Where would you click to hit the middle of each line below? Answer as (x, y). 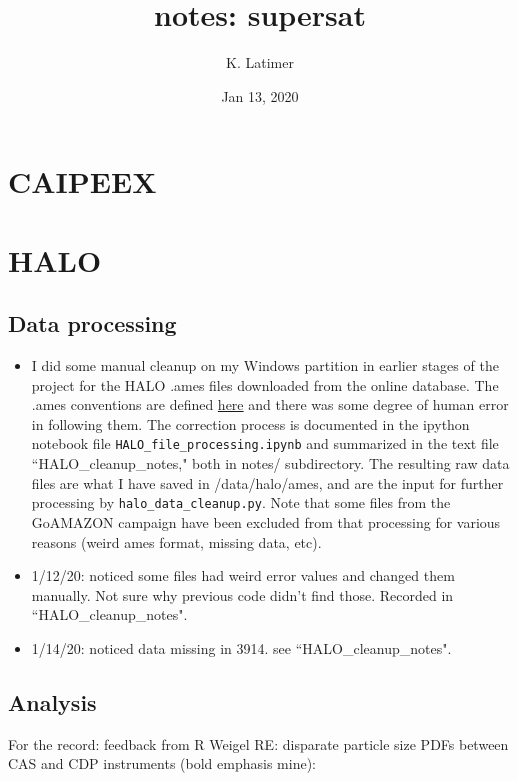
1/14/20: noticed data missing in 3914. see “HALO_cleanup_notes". (241, 647)
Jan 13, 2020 (260, 95)
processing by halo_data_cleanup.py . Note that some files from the (241, 502)
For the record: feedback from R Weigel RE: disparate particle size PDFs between (258, 743)
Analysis (52, 701)
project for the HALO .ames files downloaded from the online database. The (265, 384)
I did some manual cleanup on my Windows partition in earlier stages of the (265, 365)
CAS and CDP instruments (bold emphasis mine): (162, 763)
